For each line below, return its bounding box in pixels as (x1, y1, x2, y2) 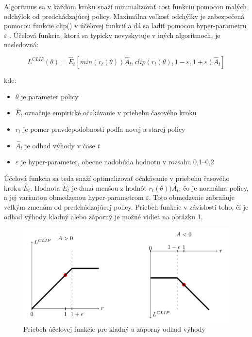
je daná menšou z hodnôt (71, 182, 147, 193)
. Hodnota (30, 182, 60, 193)
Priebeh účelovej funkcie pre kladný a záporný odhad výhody (23, 324, 205, 334)
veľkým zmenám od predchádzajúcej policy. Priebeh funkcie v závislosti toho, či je (4, 201, 249, 212)
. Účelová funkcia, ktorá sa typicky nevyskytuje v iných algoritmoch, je (9, 30, 220, 40)
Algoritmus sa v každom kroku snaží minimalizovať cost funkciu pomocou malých (4, 1, 247, 11)
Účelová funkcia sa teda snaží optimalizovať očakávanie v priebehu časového (4, 173, 230, 183)
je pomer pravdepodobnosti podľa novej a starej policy (23, 124, 185, 134)
